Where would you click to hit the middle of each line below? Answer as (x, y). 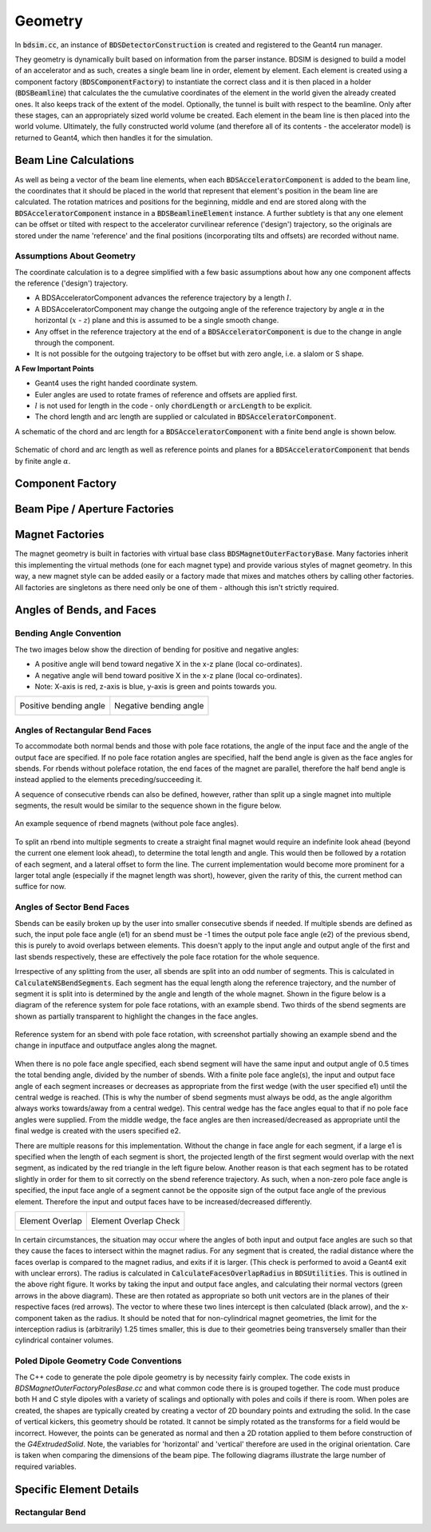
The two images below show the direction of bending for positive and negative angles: (157, 649)
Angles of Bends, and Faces (86, 610)
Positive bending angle (62, 706)
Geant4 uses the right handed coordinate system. (117, 383)
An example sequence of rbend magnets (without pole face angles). (127, 824)
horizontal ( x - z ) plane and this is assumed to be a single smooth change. (157, 321)
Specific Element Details (77, 1489)
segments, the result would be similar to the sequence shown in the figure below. (148, 806)
